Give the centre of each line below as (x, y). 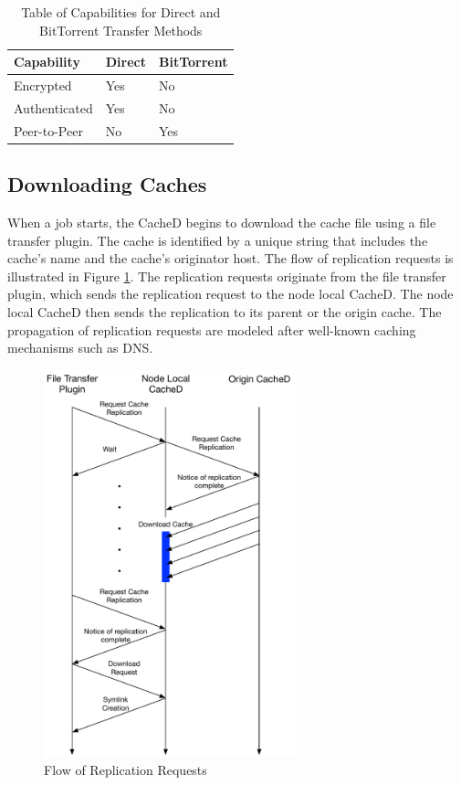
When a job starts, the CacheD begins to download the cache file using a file (222, 223)
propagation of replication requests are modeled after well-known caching (212, 329)
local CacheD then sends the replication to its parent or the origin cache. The (225, 311)
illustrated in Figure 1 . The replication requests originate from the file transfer (227, 276)
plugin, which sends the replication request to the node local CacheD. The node (230, 294)
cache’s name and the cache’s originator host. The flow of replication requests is (230, 258)
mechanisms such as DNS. (80, 348)
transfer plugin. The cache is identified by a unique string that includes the (218, 240)
